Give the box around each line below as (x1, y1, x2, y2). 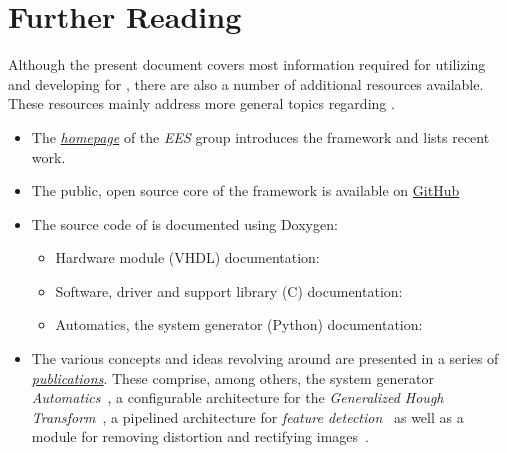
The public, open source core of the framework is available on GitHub (31, 180, 460, 201)
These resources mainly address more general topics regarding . (8, 93, 395, 114)
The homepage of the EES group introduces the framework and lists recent (31, 126, 490, 147)
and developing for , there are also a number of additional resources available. (8, 73, 484, 94)
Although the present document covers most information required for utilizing (8, 54, 486, 75)
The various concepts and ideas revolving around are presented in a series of (31, 348, 499, 369)
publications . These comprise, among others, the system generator (31, 367, 435, 388)
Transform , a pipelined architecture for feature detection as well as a (31, 406, 464, 427)
